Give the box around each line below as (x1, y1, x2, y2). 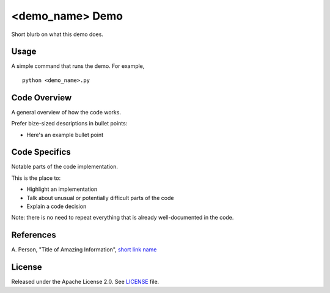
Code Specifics (11, 147, 71, 157)
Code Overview (11, 92, 72, 103)
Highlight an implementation (26, 185, 98, 193)
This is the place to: (11, 174, 61, 182)
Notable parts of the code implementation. (11, 163, 119, 171)
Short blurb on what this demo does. (11, 31, 104, 38)
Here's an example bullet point (26, 131, 104, 138)
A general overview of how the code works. (11, 108, 122, 116)
